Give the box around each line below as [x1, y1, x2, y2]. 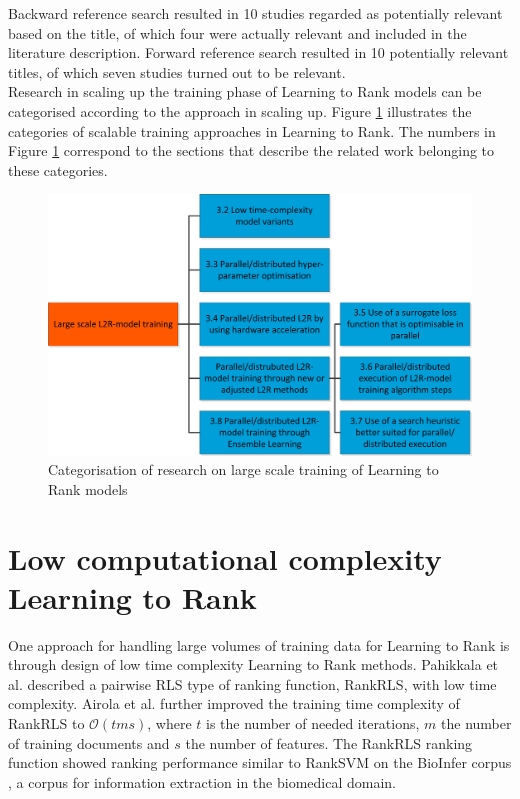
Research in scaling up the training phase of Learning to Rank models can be [8, 81, 482, 102]
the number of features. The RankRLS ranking [185, 732, 473, 753]
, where [147, 713, 192, 734]
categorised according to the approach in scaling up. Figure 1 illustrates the [8, 100, 472, 121]
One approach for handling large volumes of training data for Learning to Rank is [8, 634, 510, 655]
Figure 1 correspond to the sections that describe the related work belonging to [8, 140, 495, 161]
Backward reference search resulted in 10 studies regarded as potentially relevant [8, 3, 503, 23]
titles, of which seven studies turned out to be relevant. [8, 61, 346, 82]
